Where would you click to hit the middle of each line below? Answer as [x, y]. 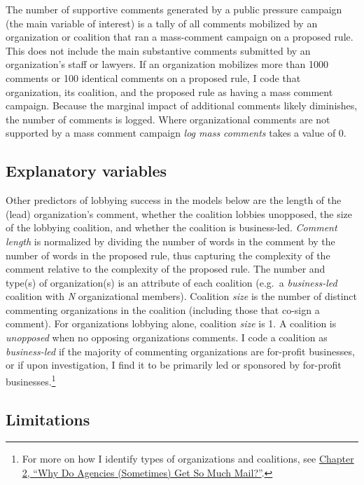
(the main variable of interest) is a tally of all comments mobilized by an [162, 23]
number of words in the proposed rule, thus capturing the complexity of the [168, 255]
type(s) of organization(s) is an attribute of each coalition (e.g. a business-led [171, 282]
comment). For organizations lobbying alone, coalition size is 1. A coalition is [171, 323]
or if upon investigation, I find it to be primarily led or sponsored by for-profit [174, 365]
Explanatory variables [86, 171]
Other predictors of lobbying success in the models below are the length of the [174, 200]
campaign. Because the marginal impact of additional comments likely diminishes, [182, 105]
